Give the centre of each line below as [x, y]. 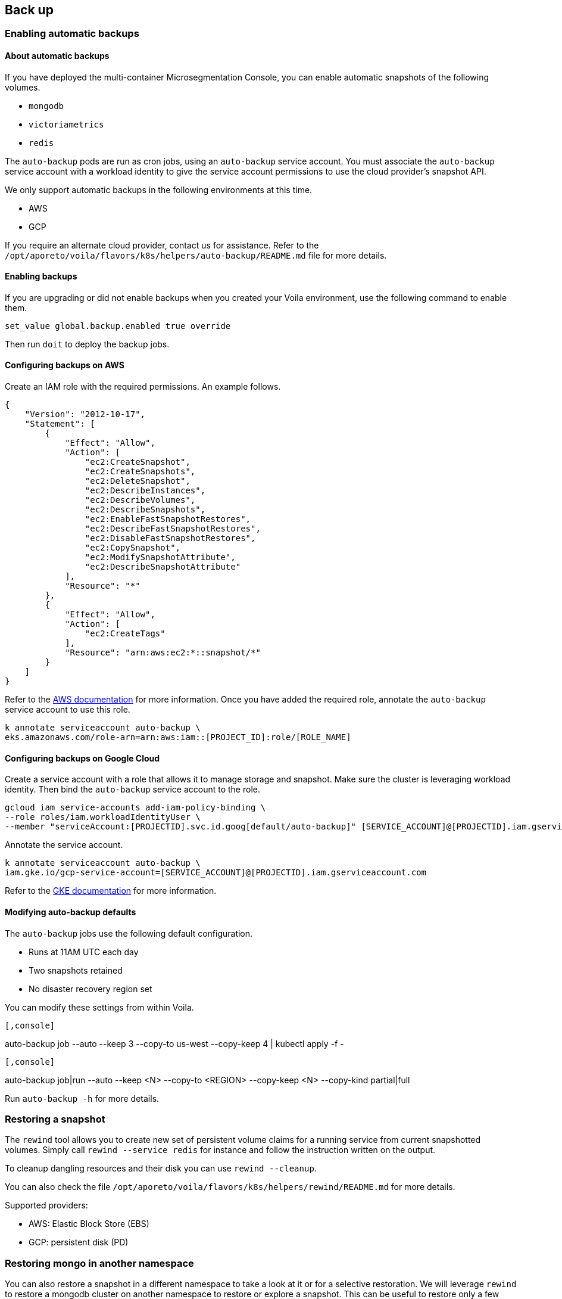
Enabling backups [41, 276]
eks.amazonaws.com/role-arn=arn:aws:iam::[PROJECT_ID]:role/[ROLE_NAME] [178, 737]
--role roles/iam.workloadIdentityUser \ [103, 817]
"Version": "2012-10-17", [85, 414]
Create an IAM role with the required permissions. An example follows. [143, 387]
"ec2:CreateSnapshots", [140, 472]
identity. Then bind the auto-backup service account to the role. [132, 790]
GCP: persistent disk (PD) [79, 1242]
